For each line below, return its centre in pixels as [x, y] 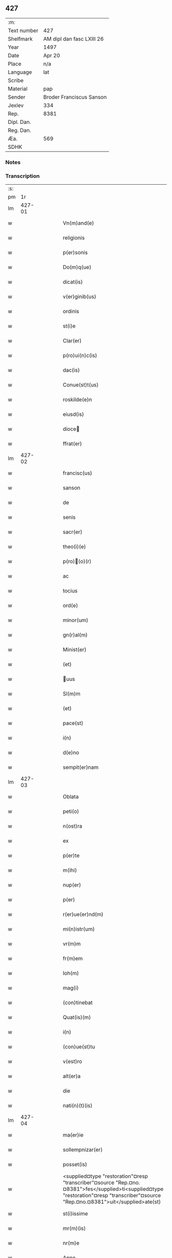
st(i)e [69, 326]
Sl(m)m [72, 694]
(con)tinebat [78, 1003]
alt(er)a [72, 1076]
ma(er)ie [73, 1135]
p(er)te [71, 855]
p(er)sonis [75, 253]
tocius [70, 591]
